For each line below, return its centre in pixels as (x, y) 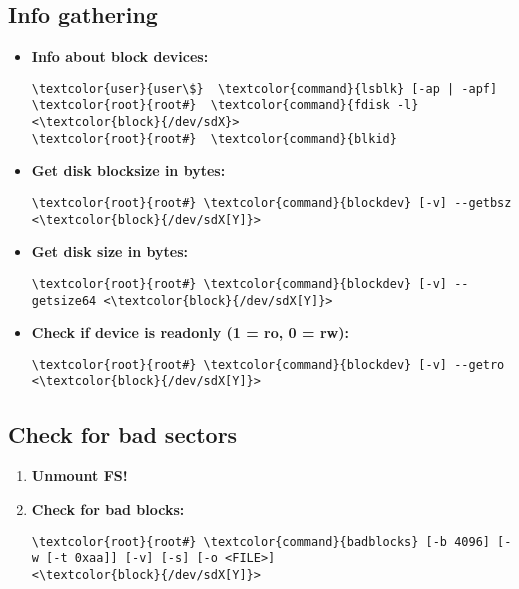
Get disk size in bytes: (110, 251)
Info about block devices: (120, 56)
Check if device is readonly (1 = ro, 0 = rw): (190, 332)
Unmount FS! (79, 475)
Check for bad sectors (123, 433)
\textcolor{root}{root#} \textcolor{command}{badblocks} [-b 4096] (260, 541)
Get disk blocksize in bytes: (128, 170)
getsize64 (64, 300)
